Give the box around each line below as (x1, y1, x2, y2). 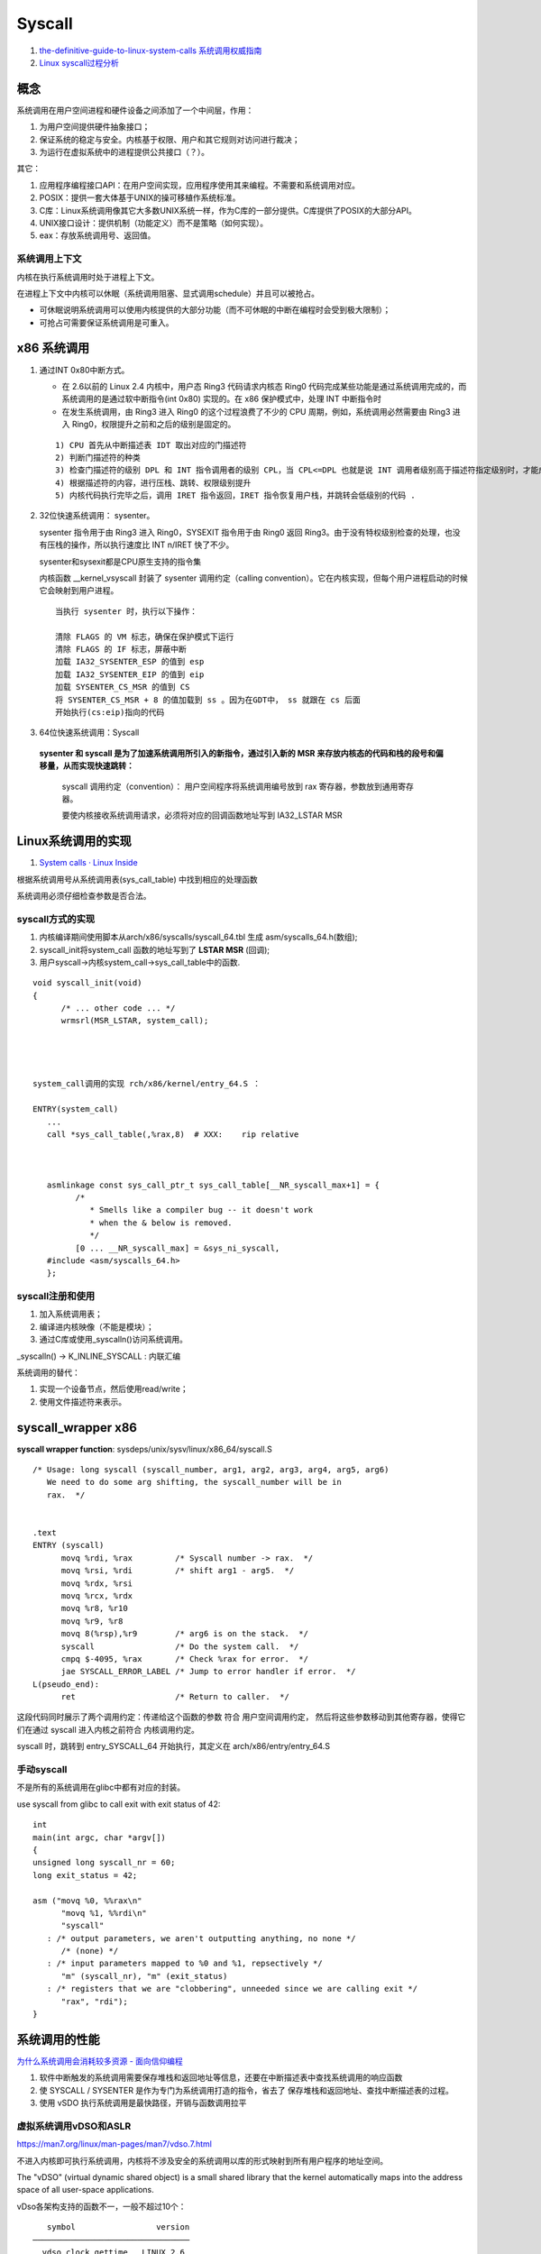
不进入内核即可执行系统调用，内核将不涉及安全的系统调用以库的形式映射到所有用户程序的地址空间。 (16, 2155, 388, 2166)
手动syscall (16, 1764, 68, 1776)
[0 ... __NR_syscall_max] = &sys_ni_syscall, (75, 1242, 280, 1253)
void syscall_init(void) (32, 978, 142, 988)
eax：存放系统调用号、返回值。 (39, 230, 156, 241)
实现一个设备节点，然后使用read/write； (39, 1384, 188, 1395)
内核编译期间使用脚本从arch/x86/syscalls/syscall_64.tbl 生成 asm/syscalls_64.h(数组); (39, 931, 358, 942)
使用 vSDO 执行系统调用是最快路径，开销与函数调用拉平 (39, 2097, 247, 2109)
